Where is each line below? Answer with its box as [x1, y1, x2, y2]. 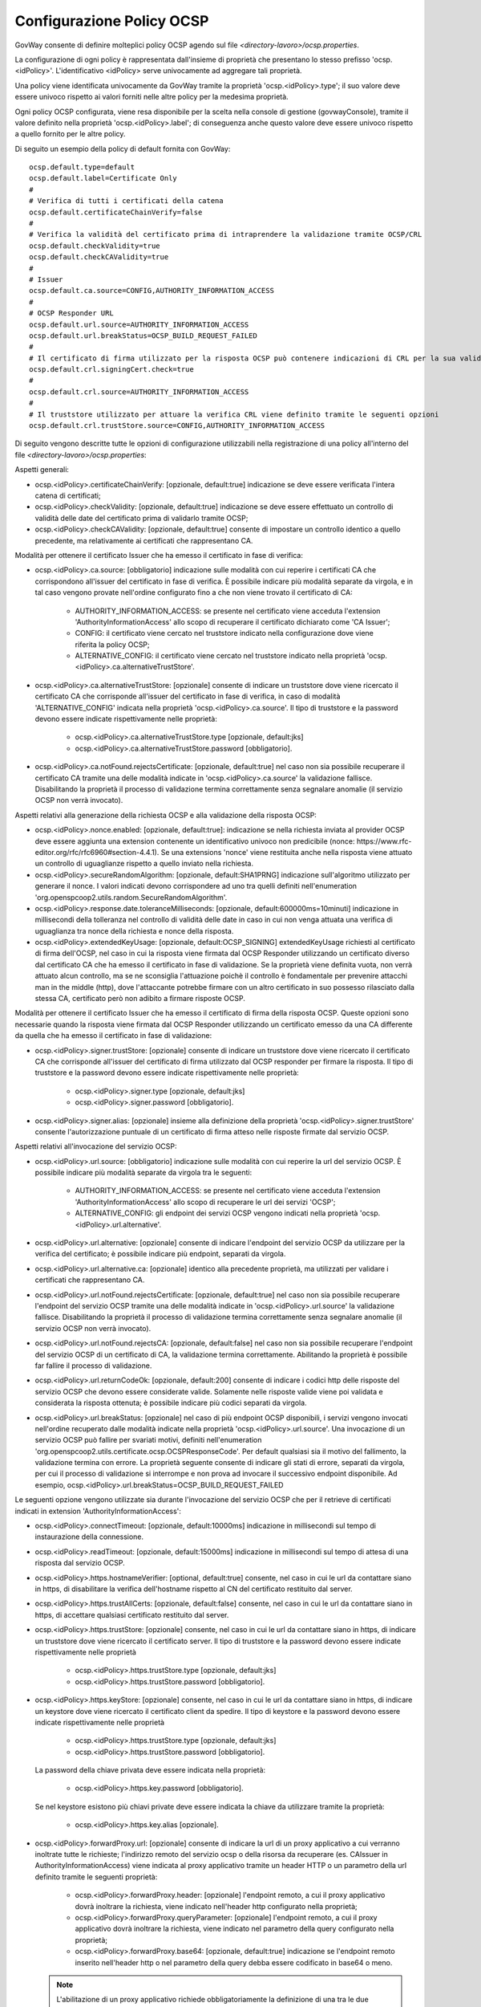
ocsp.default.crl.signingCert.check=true [29, 365, 194, 374]
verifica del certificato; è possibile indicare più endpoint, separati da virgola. [34, 1249, 286, 1259]
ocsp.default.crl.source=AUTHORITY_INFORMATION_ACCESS [29, 387, 249, 397]
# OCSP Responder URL [29, 309, 114, 318]
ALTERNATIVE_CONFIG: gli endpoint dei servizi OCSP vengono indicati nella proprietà [75, 1208, 358, 1218]
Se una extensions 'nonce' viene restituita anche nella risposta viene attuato [160, 847, 413, 857]
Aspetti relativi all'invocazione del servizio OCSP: [14, 1142, 177, 1151]
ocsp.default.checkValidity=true [29, 241, 160, 250]
